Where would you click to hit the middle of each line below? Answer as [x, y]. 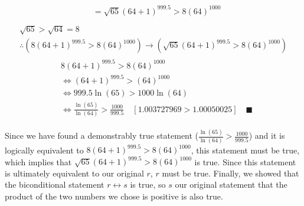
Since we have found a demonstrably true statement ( [102, 135]
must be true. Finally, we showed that [231, 173]
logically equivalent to [44, 150]
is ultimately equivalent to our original [74, 173]
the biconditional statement [55, 184]
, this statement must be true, [245, 150]
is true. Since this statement [245, 161]
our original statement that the [231, 184]
